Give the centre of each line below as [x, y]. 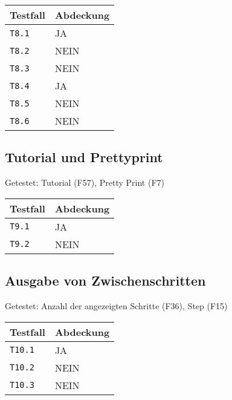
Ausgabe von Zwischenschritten [105, 280]
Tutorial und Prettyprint [84, 157]
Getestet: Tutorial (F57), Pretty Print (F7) [85, 182]
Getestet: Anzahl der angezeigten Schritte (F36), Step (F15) [116, 306]
